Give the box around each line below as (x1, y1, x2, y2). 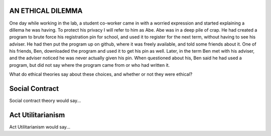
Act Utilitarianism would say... (9, 124, 70, 130)
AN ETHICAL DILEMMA (9, 7, 83, 15)
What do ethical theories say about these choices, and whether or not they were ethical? (9, 71, 193, 77)
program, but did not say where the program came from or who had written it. (9, 62, 170, 68)
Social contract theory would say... (9, 98, 81, 104)
